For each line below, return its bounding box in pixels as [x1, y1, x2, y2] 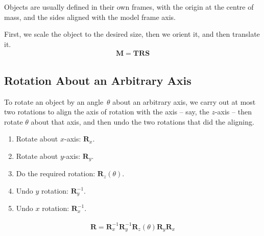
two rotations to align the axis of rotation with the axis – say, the [4, 106, 209, 117]
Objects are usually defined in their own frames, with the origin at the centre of [4, 2, 254, 12]
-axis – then [214, 106, 252, 117]
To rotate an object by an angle [4, 96, 104, 107]
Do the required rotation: [16, 168, 95, 179]
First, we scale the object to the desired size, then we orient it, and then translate [4, 29, 260, 39]
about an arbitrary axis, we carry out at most [112, 96, 256, 107]
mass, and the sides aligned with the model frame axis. [4, 11, 176, 22]
